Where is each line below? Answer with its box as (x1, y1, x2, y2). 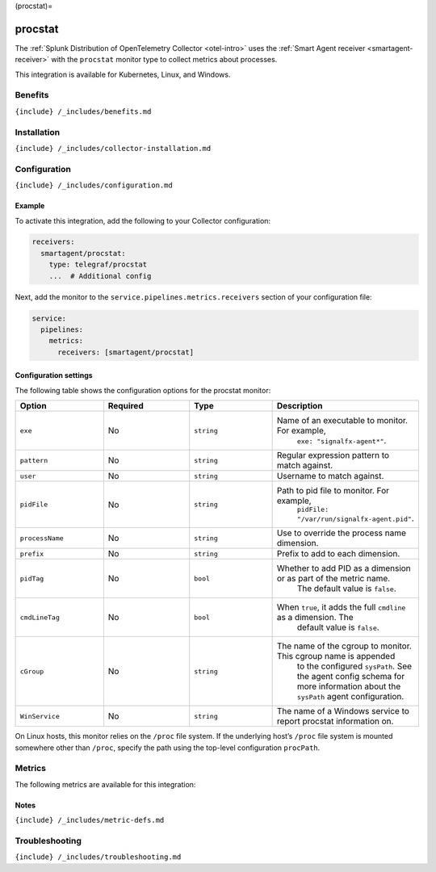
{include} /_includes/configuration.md (15, 181, 173, 190)
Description (276, 400, 323, 412)
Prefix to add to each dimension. (276, 548, 400, 560)
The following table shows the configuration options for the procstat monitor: (15, 385, 271, 395)
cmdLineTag (19, 613, 61, 622)
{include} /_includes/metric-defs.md (15, 815, 165, 825)
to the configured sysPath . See (296, 660, 412, 672)
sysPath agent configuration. (296, 691, 405, 702)
